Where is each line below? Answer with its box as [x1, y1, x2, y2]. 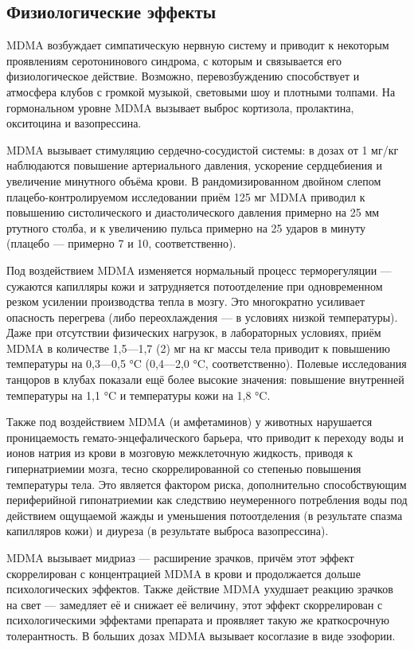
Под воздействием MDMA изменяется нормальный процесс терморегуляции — [6, 261, 392, 278]
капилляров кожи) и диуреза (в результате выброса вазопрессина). [6, 522, 329, 539]
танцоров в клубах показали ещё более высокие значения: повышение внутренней [6, 371, 404, 388]
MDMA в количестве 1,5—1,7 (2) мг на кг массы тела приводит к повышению [6, 339, 390, 356]
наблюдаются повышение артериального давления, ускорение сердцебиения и [6, 157, 382, 174]
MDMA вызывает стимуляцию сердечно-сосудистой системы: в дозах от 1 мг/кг [6, 141, 399, 158]
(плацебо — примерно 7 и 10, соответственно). [6, 235, 236, 252]
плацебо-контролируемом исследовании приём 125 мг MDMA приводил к [6, 188, 365, 205]
